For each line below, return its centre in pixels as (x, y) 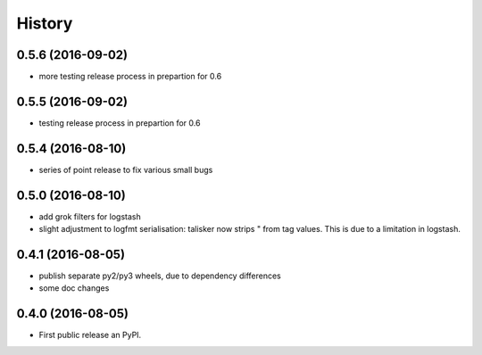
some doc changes (74, 288)
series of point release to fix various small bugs (126, 169)
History (45, 23)
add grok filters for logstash (90, 216)
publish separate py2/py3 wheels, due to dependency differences (160, 276)
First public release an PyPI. (90, 335)
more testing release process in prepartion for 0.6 (130, 77)
